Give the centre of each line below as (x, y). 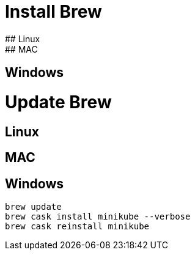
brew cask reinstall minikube (77, 226)
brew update (33, 206)
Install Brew (53, 12)
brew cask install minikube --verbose (98, 216)
